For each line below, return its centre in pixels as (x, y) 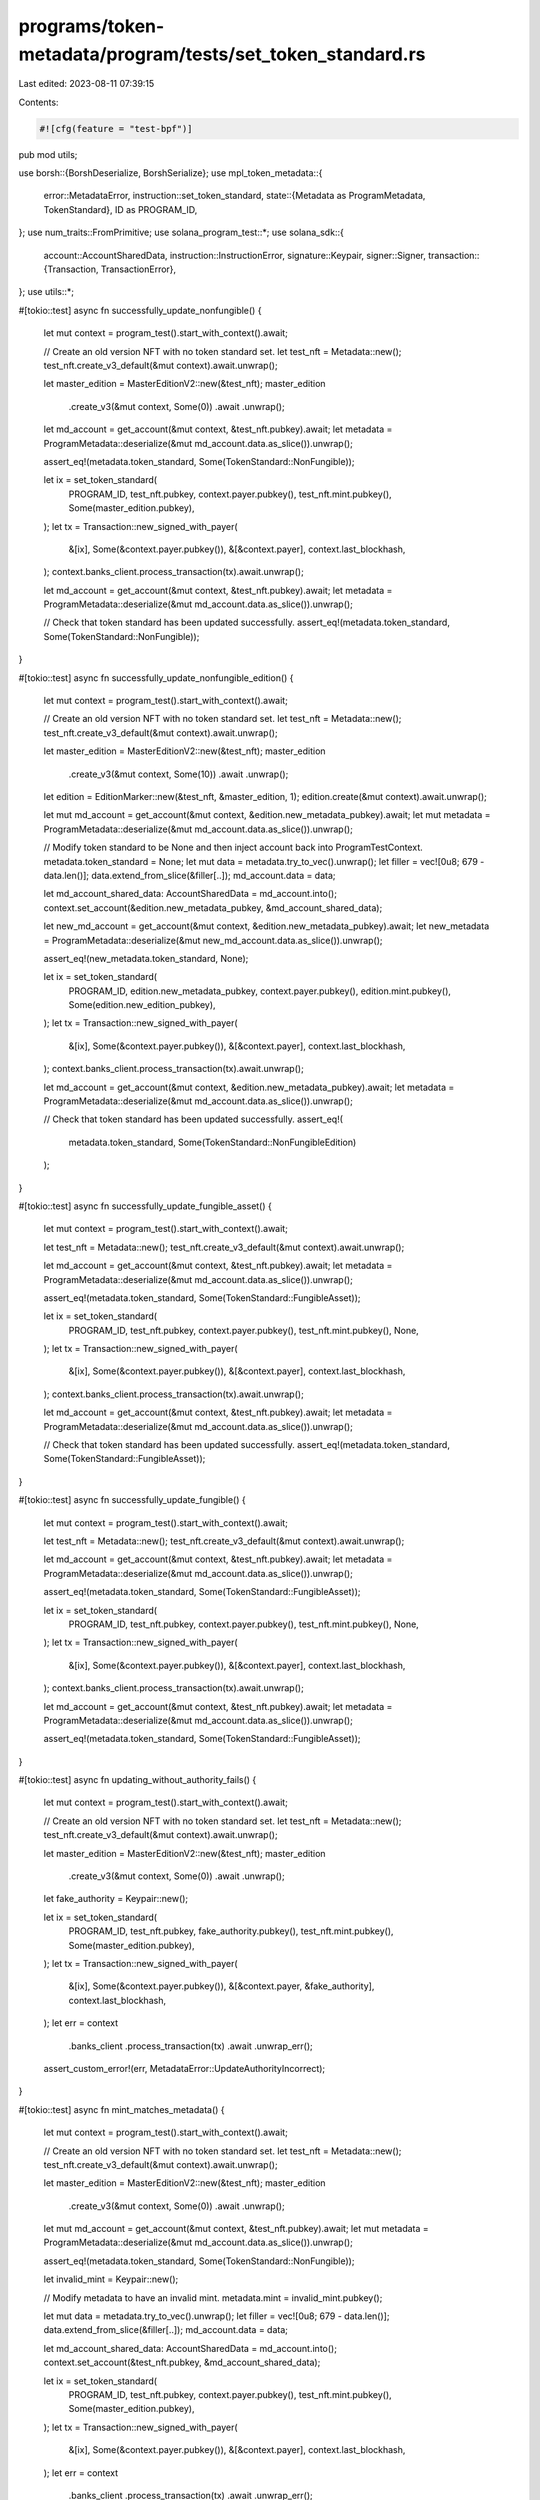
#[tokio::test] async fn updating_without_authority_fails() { (137, 1780)
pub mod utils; (48, 154)
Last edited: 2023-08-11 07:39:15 (86, 84)
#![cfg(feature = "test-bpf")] (116, 128)
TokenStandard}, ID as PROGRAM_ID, (120, 209)
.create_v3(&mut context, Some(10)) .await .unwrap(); (178, 774)
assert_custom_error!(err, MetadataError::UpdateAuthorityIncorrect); (184, 2068)
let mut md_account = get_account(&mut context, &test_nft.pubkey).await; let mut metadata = (236, 2229)
